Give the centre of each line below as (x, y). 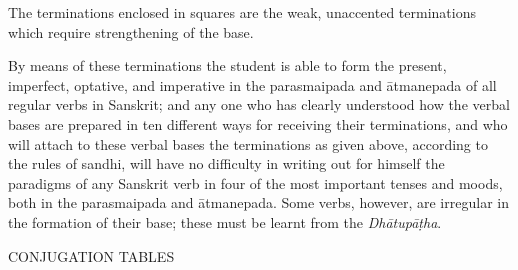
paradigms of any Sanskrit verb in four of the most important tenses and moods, (255, 182)
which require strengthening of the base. (131, 31)
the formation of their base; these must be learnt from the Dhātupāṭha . (225, 221)
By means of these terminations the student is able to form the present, (227, 65)
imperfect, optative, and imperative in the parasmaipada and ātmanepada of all (252, 84)
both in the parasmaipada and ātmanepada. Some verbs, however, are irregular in (258, 202)
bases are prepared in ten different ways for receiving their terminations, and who (258, 123)
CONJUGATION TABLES (91, 255)
